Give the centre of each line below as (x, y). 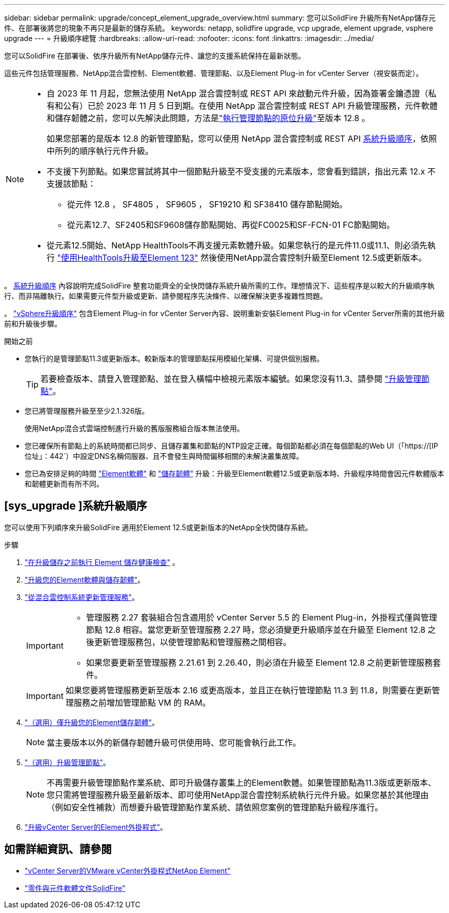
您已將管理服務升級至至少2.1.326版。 (87, 411)
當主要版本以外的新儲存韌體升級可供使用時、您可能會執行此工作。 (174, 742)
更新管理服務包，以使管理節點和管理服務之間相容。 (192, 642)
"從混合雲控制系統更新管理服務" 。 (82, 597)
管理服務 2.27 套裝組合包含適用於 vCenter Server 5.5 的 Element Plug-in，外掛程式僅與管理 (261, 617)
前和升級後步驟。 (33, 324)
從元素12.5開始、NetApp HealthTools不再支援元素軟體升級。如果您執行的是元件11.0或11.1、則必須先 (237, 245)
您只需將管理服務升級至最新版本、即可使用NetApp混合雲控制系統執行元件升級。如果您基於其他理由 (238, 795)
